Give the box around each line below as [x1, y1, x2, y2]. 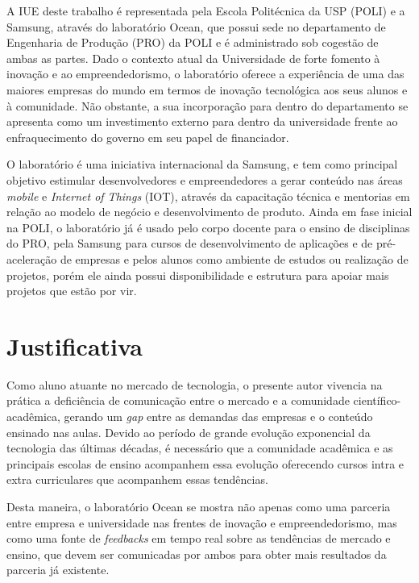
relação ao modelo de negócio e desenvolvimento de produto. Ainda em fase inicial [6, 203, 413, 220]
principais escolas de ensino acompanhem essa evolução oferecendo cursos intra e [6, 455, 404, 472]
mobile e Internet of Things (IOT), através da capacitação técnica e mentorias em [6, 187, 410, 204]
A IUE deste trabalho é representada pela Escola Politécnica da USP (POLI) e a [6, 2, 405, 19]
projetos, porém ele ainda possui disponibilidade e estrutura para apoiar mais [6, 266, 389, 283]
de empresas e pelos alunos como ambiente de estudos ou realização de [60, 250, 409, 267]
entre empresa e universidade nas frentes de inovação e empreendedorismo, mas [6, 514, 397, 531]
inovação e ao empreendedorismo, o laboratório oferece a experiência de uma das [6, 65, 404, 82]
